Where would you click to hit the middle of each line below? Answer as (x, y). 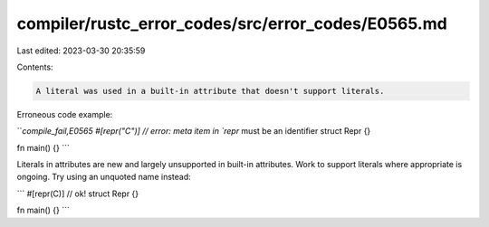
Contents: (35, 67)
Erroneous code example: (65, 114)
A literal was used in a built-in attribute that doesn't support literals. (210, 91)
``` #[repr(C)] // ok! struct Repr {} (78, 194)
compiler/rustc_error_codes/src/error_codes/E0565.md (232, 24)
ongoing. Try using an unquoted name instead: (104, 177)
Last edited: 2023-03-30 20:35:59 (81, 51)
